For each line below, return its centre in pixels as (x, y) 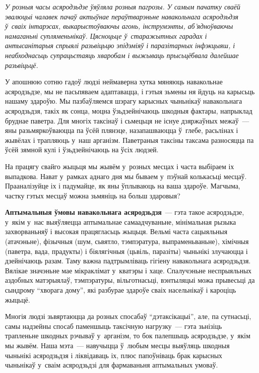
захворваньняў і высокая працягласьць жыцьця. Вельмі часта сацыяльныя (116, 231)
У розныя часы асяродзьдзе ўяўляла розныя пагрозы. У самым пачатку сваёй (123, 6)
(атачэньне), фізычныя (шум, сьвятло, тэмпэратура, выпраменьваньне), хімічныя (127, 241)
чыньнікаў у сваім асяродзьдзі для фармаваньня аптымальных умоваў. (112, 365)
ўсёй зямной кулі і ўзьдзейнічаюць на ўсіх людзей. (82, 150)
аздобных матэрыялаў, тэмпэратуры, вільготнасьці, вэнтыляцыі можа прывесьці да (130, 280)
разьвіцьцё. (22, 65)
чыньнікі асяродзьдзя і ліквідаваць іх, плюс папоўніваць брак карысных (114, 355)
